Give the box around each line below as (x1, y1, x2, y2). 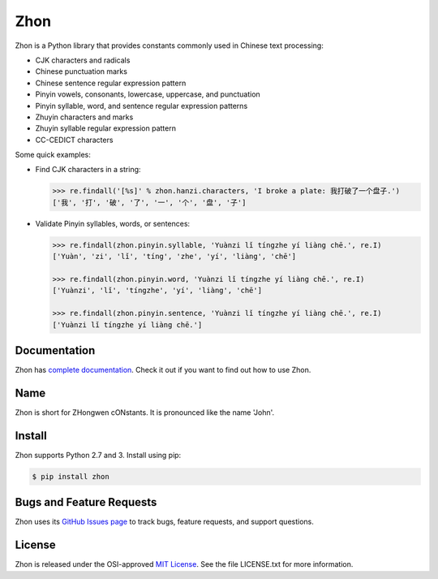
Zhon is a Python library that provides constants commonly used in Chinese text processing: (15, 41, 324, 50)
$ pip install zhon (32, 472, 109, 481)
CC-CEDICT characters (35, 135, 114, 145)
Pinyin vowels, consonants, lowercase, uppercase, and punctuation (35, 89, 261, 99)
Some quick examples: (15, 150, 91, 160)
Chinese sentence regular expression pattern (35, 78, 187, 88)
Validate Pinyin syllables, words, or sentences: (35, 218, 191, 228)
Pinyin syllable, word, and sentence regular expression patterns (35, 101, 248, 110)
